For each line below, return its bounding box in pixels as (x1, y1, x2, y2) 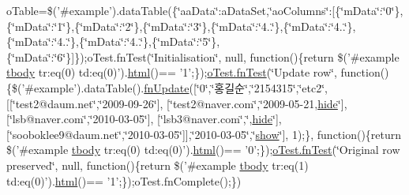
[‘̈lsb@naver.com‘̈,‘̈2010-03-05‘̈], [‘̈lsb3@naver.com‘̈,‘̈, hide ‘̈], (6, 111, 282, 127)
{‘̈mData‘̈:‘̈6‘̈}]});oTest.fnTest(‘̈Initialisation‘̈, (6, 48, 222, 65)
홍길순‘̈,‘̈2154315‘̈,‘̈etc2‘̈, (214, 79, 328, 96)
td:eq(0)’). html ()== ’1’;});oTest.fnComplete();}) (6, 172, 242, 189)
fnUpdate (144, 79, 189, 96)
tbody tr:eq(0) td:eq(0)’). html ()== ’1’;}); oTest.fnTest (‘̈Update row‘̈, (6, 64, 337, 81)
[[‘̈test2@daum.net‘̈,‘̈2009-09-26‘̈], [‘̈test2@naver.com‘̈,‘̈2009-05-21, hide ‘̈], (6, 95, 347, 111)
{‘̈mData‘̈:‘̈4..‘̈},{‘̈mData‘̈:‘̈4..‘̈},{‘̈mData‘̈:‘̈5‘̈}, (6, 33, 220, 50)
